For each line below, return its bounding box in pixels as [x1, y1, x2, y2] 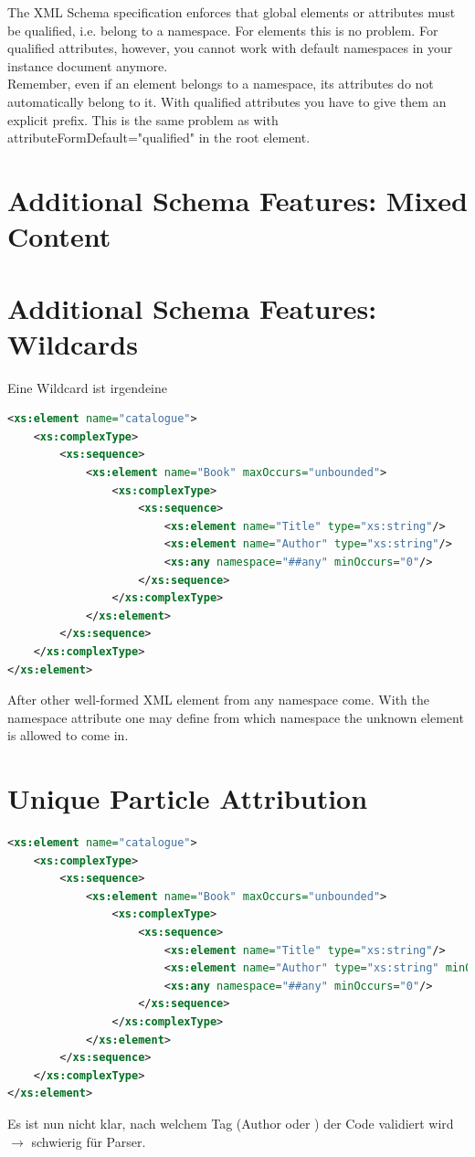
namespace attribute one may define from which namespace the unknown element [7, 707, 464, 727]
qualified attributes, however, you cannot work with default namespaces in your [7, 38, 453, 58]
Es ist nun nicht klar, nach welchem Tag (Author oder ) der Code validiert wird [7, 1113, 454, 1132]
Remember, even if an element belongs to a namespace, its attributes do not [7, 74, 434, 93]
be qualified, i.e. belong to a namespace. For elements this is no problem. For [7, 20, 438, 39]
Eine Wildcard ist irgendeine [7, 377, 167, 397]
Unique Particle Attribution [7, 780, 368, 817]
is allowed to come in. [7, 726, 129, 745]
